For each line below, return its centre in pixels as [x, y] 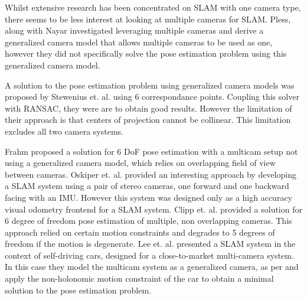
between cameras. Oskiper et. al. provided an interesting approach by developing [151, 174]
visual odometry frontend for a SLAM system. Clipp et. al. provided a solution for [153, 209]
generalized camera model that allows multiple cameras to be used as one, [139, 42]
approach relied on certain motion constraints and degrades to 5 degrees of [140, 232]
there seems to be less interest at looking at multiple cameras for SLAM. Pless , [148, 19]
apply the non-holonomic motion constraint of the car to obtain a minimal [139, 278]
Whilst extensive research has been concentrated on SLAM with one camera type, [153, 7]
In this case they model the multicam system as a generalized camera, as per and [152, 267]
